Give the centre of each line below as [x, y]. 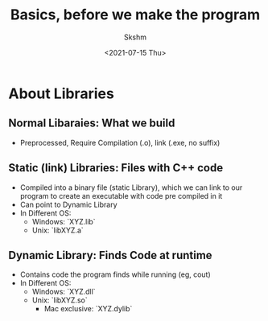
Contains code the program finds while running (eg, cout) [115, 274]
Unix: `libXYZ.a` [58, 230]
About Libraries [61, 93]
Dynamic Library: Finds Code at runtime [110, 255]
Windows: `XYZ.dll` [64, 292]
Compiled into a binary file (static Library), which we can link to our [131, 187]
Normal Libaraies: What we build [92, 123]
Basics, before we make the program [135, 15]
